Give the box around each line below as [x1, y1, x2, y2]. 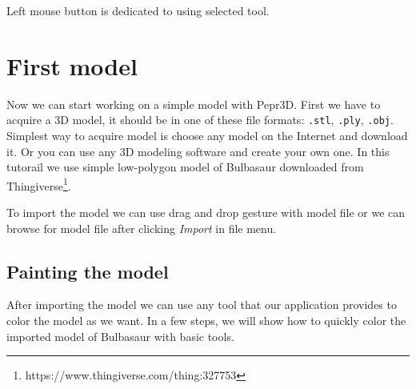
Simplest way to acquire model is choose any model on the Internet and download [6, 126, 408, 143]
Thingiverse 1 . [6, 174, 71, 194]
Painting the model [6, 259, 169, 283]
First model [6, 49, 138, 82]
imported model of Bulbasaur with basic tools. [6, 327, 234, 344]
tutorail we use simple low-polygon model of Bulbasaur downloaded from [6, 158, 364, 175]
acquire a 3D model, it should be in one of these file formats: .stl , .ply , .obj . [6, 111, 394, 128]
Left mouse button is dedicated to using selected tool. [6, 2, 270, 18]
